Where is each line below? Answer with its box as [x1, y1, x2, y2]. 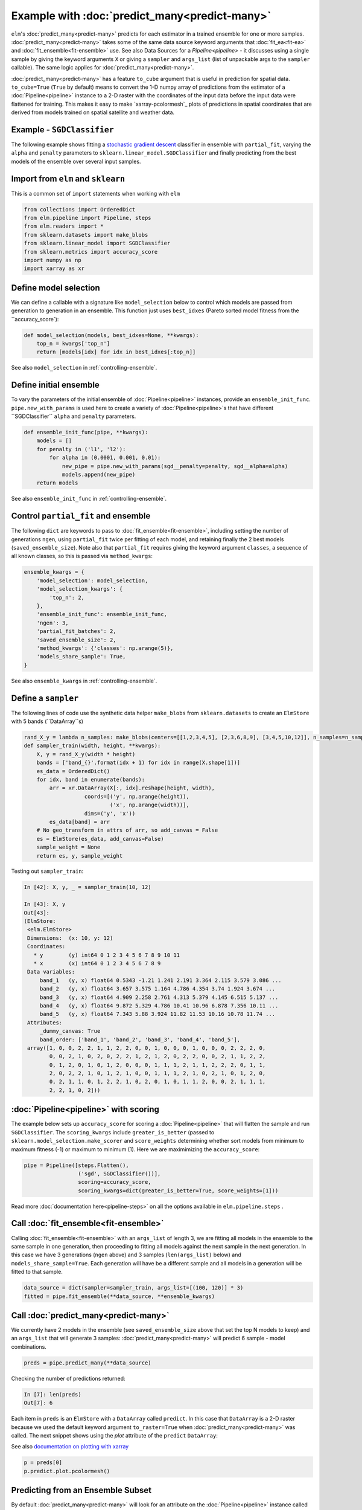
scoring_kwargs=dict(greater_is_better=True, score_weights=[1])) [77, 1187, 279, 1194]
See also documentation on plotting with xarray [11, 1443, 129, 1450]
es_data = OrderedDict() [36, 768, 110, 774]
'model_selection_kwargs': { [36, 586, 123, 593]
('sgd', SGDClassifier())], [77, 1170, 161, 1177]
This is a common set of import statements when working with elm [11, 190, 180, 197]
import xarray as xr [24, 265, 84, 272]
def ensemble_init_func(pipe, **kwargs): [24, 429, 148, 436]
